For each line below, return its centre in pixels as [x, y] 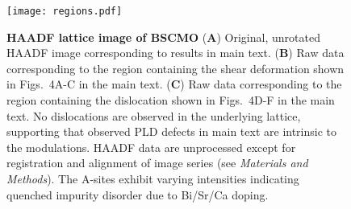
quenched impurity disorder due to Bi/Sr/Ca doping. [138, 194]
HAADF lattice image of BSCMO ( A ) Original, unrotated [163, 37]
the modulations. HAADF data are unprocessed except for [151, 147]
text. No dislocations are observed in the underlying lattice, [154, 115]
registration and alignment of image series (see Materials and [157, 163]
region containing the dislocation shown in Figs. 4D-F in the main [171, 100]
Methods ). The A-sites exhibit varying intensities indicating [153, 178]
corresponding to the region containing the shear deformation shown [175, 68]
